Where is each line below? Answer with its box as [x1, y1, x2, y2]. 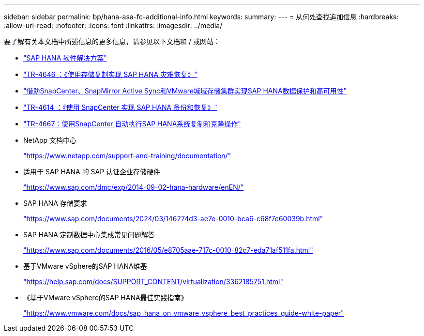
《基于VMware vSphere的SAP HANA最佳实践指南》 [23, 293, 188, 302]
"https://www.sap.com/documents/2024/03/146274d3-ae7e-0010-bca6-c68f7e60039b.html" [23, 214, 323, 223]
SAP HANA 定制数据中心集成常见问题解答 [23, 230, 155, 239]
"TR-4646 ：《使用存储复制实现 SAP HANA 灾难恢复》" [23, 70, 197, 78]
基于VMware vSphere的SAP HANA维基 [23, 262, 147, 270]
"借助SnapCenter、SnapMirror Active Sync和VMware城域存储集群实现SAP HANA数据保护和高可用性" [23, 87, 347, 95]
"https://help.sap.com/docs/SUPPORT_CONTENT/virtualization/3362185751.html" [23, 277, 283, 286]
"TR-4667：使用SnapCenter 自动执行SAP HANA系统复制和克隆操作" [23, 120, 241, 128]
